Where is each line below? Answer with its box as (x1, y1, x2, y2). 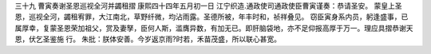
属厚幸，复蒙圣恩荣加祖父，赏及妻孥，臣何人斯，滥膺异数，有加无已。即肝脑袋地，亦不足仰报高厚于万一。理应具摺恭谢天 (14, 23, 413, 33)
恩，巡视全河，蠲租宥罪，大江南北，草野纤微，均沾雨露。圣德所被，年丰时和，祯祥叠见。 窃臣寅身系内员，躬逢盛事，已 (14, 12, 409, 21)
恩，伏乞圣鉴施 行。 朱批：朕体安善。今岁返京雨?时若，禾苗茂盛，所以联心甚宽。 (14, 34, 282, 44)
